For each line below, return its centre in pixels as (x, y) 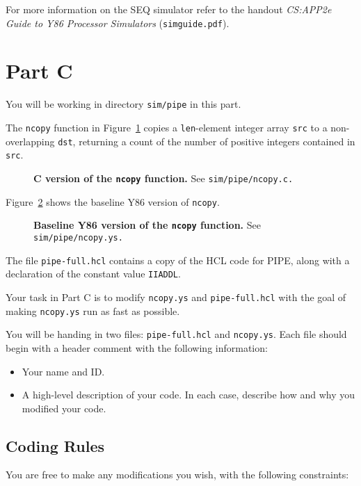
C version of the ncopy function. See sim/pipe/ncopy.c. (163, 178)
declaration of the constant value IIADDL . (93, 274)
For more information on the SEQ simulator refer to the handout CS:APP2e (169, 9)
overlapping (30, 141)
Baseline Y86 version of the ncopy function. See (147, 225)
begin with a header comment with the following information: (137, 347)
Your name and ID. (63, 371)
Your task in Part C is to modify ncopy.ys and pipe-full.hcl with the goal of (176, 297)
